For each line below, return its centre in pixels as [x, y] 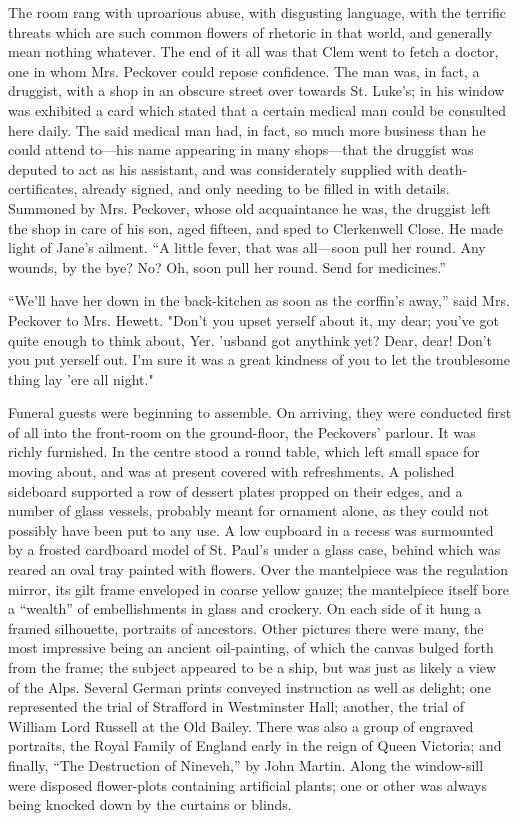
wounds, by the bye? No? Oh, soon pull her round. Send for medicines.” [227, 266]
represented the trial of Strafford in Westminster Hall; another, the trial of [236, 706]
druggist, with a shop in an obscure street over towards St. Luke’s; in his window [256, 90]
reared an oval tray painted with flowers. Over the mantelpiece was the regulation [258, 569]
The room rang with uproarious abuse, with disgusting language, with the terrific [257, 12]
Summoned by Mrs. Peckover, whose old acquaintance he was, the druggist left [249, 207]
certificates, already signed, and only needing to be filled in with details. [229, 188]
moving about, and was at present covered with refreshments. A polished [231, 471]
